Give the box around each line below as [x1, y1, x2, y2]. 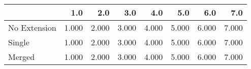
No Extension [8, 22, 56, 33]
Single [8, 36, 29, 48]
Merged [8, 51, 35, 62]
